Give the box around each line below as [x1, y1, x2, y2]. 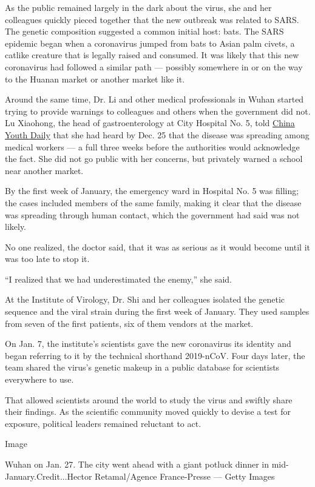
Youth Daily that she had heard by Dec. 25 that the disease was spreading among [5, 128, 310, 141]
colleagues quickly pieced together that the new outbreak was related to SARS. [5, 13, 299, 25]
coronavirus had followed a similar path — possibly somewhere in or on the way [5, 60, 303, 73]
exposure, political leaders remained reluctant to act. [5, 417, 202, 429]
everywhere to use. [5, 373, 74, 386]
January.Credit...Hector [5, 469, 92, 482]
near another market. [5, 164, 84, 176]
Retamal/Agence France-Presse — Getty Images [95, 469, 275, 482]
